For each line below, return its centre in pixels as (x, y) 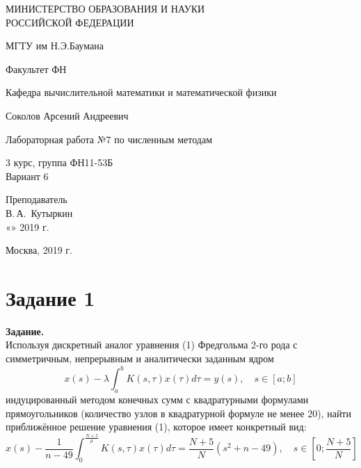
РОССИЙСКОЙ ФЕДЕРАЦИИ (70, 22)
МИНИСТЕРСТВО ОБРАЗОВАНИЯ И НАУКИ (105, 8)
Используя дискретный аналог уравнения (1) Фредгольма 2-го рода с (152, 345)
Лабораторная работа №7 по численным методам (109, 139)
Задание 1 (50, 297)
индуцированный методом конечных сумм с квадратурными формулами (157, 399)
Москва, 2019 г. (39, 250)
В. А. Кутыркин (39, 212)
